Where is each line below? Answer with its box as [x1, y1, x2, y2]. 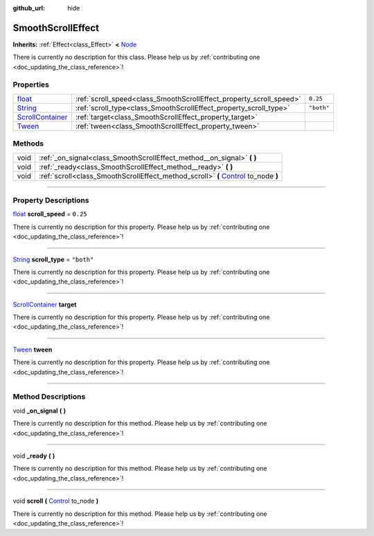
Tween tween [12, 345, 53, 354]
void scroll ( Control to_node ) [12, 496, 99, 505]
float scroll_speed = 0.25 [12, 210, 88, 218]
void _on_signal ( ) [12, 406, 66, 415]
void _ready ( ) [12, 451, 55, 460]
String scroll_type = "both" [12, 255, 94, 263]
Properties [12, 80, 50, 89]
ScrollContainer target [12, 300, 77, 309]
